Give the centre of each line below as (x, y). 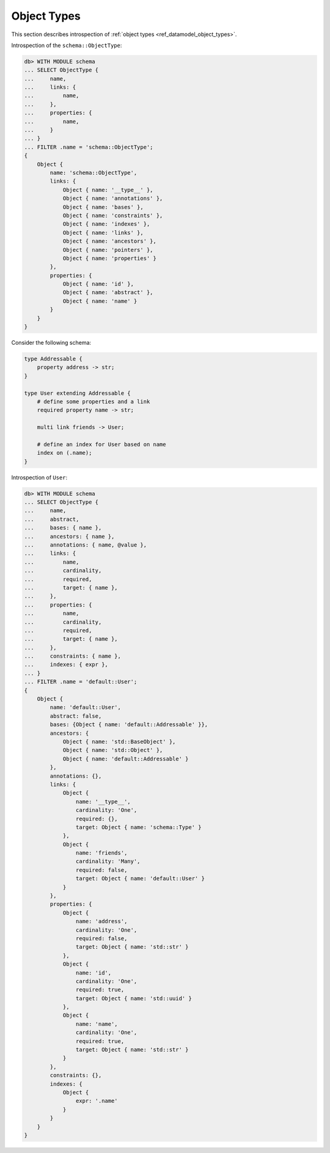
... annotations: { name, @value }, (85, 545)
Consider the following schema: (51, 343)
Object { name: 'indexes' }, (106, 224)
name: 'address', (101, 921)
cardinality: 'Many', (108, 861)
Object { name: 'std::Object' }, (113, 750)
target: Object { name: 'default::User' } (140, 879)
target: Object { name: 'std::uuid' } (134, 998)
